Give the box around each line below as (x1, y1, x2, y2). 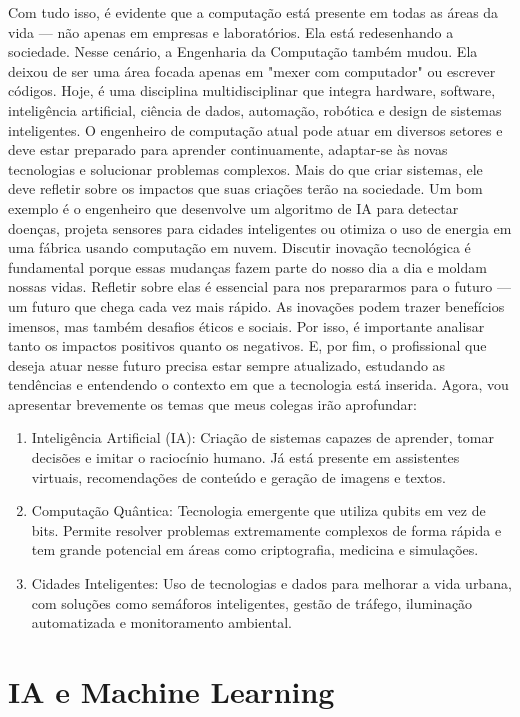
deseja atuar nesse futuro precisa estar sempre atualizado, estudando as (8, 354, 446, 375)
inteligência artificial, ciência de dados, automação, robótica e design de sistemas (8, 99, 502, 120)
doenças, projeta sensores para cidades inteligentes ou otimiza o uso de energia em (8, 217, 512, 238)
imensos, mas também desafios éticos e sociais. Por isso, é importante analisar (8, 315, 485, 336)
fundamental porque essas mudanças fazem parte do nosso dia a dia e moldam (8, 256, 487, 277)
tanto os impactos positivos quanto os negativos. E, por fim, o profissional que (8, 335, 487, 356)
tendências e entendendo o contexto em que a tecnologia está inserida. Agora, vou (8, 374, 509, 395)
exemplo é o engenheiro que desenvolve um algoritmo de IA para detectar (8, 197, 459, 218)
